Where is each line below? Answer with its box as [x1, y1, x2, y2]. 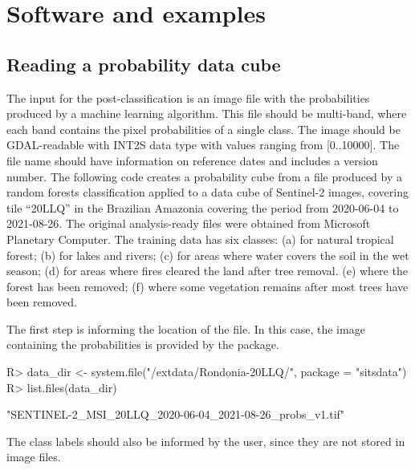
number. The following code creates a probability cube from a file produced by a [6, 168, 403, 184]
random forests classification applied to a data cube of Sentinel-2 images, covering [6, 184, 409, 201]
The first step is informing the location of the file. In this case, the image [6, 320, 365, 337]
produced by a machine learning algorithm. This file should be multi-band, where [6, 105, 407, 122]
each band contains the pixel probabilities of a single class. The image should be [6, 120, 401, 137]
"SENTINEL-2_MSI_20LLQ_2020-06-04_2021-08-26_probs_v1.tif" [6, 406, 345, 423]
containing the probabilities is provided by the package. [6, 336, 279, 353]
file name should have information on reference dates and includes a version [6, 152, 378, 168]
